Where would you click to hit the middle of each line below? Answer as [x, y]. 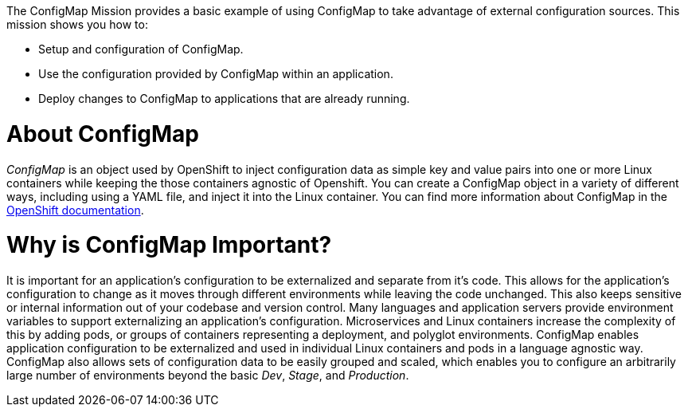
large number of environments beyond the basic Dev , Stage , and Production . [208, 375]
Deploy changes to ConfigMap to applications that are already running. [224, 98]
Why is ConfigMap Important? [169, 245]
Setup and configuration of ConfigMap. [141, 49]
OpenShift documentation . [75, 210]
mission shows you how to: [77, 24]
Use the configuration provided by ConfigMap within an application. [216, 74]
